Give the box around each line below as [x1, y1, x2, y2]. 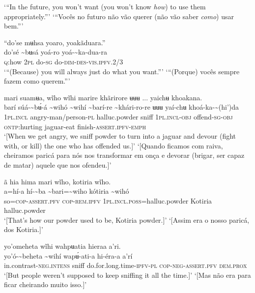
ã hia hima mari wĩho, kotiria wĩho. [4, 176, 111, 186]
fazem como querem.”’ [4, 76, 70, 86]
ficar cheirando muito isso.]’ [4, 279, 87, 290]
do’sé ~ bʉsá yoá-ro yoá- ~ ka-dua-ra [4, 47, 107, 57]
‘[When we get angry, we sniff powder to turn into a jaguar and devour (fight [4, 131, 236, 141]
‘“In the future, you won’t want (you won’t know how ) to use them [4, 1, 206, 11]
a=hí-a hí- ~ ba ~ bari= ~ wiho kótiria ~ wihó [4, 186, 129, 196]
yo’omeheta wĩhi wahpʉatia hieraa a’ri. [4, 241, 121, 251]
